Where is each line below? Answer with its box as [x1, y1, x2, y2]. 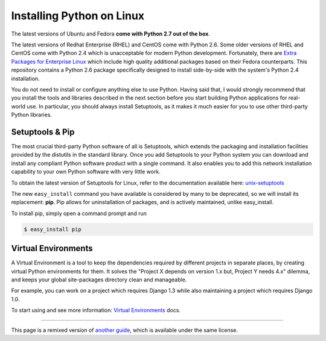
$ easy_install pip [24, 226, 81, 233]
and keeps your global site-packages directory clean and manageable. [11, 276, 187, 283]
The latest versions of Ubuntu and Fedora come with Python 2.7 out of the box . [11, 30, 211, 37]
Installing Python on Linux [11, 9, 145, 22]
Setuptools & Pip [11, 127, 75, 137]
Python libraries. [11, 111, 53, 119]
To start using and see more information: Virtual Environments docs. [11, 307, 181, 314]
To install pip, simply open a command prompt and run [11, 210, 147, 217]
